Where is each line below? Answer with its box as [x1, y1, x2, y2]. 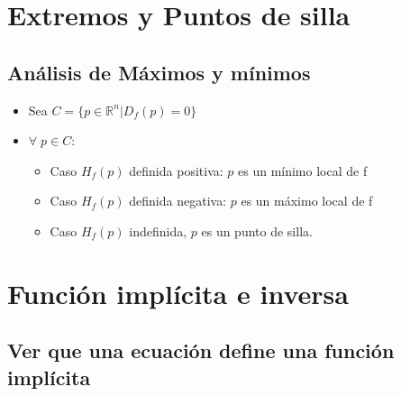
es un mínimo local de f [238, 161, 368, 180]
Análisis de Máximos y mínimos [7, 58, 311, 86]
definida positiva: [129, 161, 223, 180]
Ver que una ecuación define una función [7, 336, 395, 364]
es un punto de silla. [201, 221, 313, 240]
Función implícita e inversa [7, 274, 349, 311]
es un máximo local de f [241, 191, 373, 210]
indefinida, [129, 221, 187, 240]
